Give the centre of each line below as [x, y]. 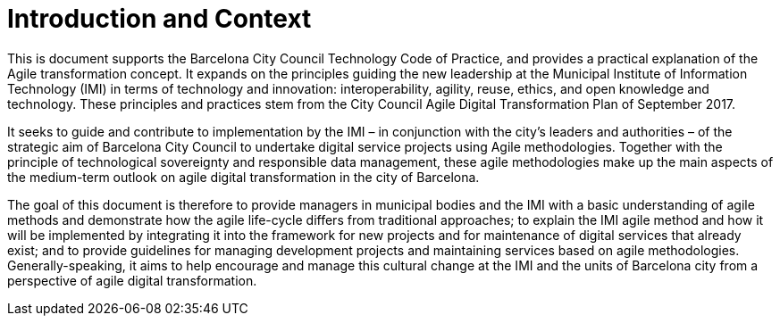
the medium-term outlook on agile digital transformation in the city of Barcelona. [243, 177]
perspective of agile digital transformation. [132, 280]
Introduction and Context [159, 19]
